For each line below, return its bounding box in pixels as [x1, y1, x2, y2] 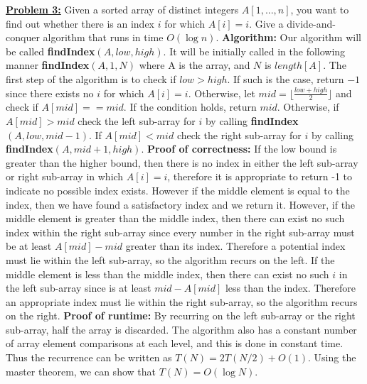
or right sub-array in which [6, 169, 124, 184]
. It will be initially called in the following [163, 43, 346, 58]
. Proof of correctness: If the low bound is [141, 141, 337, 156]
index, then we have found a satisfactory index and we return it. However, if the [6, 197, 356, 212]
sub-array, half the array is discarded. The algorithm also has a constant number [6, 322, 357, 336]
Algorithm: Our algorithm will [221, 30, 361, 45]
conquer [6, 30, 40, 45]
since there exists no [6, 85, 94, 100]
